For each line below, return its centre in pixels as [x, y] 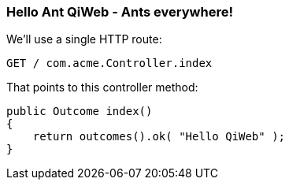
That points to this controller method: [102, 87]
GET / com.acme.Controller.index [109, 63]
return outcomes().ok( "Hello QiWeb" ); [159, 137]
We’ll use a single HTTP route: [84, 39]
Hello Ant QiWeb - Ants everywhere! [120, 12]
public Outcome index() [80, 112]
